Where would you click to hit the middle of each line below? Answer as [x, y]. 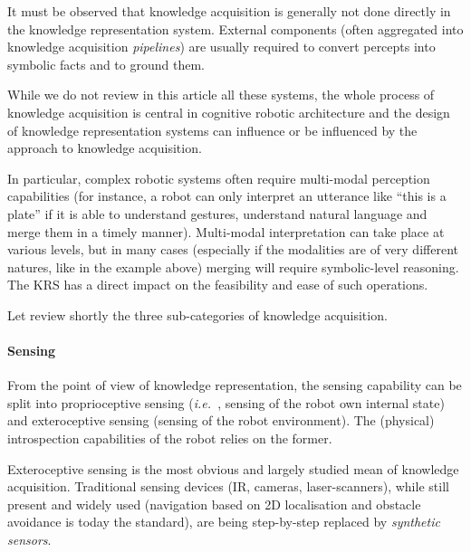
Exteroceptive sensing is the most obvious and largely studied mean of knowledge [233, 468]
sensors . [29, 540]
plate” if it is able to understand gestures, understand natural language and [217, 213]
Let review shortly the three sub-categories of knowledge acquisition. [197, 314]
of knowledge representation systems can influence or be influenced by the [212, 130]
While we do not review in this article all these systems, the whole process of [221, 95]
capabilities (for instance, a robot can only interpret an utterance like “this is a [227, 196]
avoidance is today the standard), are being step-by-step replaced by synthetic [224, 522]
